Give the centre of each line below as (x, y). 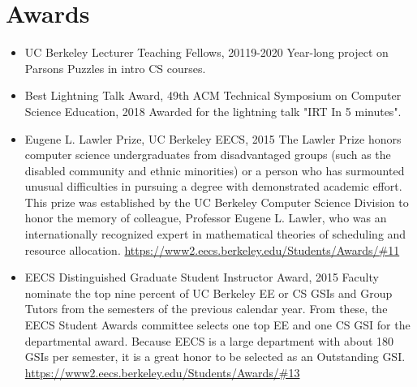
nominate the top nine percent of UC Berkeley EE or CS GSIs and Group (208, 292)
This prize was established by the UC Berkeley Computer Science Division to (217, 202)
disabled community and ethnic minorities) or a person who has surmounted (215, 170)
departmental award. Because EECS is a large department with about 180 (209, 340)
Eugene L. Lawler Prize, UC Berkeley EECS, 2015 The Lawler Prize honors (213, 138)
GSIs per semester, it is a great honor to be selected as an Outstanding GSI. (215, 357)
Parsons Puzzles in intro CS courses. (115, 68)
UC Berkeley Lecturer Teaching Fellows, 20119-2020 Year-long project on (206, 52)
